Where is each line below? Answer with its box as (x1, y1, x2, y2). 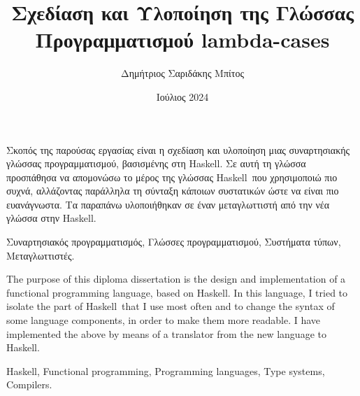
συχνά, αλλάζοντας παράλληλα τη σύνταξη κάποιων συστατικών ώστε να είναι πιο (6, 183, 339, 198)
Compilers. (6, 377, 52, 392)
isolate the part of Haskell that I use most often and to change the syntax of (6, 299, 335, 313)
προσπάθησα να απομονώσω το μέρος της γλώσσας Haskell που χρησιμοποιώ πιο (6, 169, 338, 184)
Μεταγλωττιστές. (6, 248, 75, 262)
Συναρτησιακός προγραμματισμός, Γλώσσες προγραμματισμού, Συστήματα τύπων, (6, 234, 341, 249)
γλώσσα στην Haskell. (6, 211, 96, 225)
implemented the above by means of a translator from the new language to (6, 326, 326, 341)
